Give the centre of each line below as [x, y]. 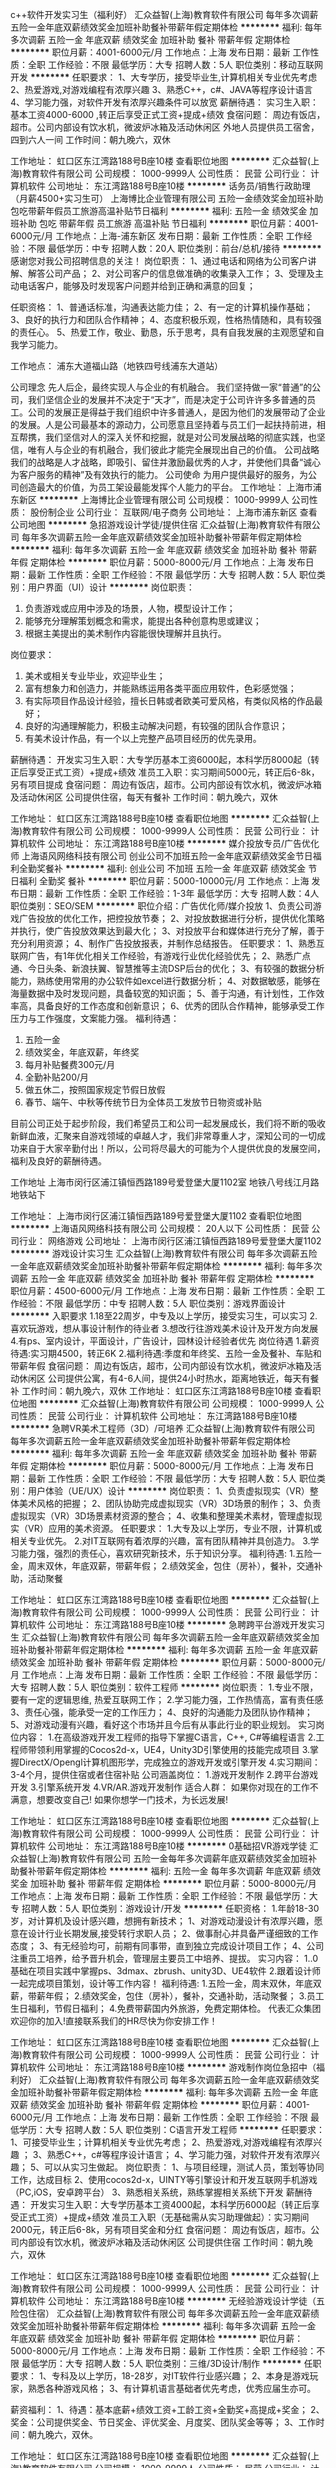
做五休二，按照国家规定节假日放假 [95, 1089]
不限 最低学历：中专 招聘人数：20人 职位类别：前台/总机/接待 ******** [174, 248]
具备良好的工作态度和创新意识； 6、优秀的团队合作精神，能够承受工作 [180, 1006]
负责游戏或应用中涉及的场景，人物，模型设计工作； [130, 608]
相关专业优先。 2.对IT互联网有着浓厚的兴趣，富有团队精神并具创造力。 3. [160, 1541]
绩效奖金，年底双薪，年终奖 [82, 1052]
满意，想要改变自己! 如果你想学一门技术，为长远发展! [119, 1799]
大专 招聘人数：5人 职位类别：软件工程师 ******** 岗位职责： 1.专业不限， [164, 1687]
